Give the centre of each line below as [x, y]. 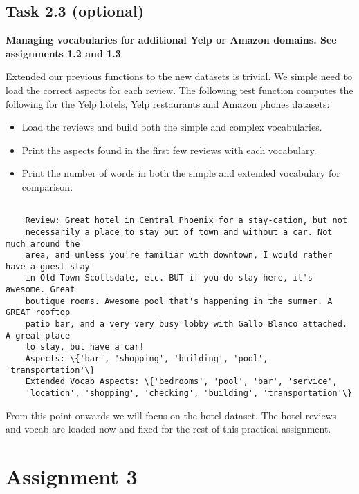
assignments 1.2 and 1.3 [63, 53]
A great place [38, 335]
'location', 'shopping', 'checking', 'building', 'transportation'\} [189, 393]
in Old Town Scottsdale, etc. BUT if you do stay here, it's [169, 278]
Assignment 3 [72, 476]
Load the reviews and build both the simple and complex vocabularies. [172, 127]
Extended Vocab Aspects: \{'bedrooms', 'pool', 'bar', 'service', [181, 382]
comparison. [47, 186]
